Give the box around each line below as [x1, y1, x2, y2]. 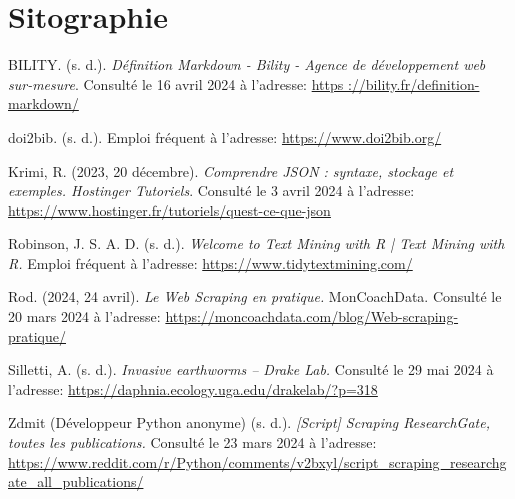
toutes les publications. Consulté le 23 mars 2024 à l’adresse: [8, 432, 377, 453]
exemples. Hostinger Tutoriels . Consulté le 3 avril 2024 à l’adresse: [8, 180, 415, 201]
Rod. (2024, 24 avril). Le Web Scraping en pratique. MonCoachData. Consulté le [8, 286, 502, 307]
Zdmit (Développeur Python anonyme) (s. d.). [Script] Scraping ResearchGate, [8, 412, 490, 433]
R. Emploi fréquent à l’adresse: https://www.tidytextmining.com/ [8, 252, 413, 273]
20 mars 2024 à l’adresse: [8, 306, 161, 327]
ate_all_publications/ [8, 471, 144, 492]
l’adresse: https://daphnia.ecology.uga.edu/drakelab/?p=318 [8, 378, 378, 399]
